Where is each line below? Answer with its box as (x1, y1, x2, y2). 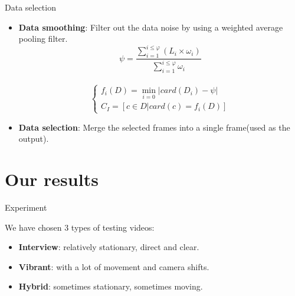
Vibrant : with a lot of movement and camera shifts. (18, 260, 209, 272)
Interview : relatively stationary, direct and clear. (18, 241, 199, 253)
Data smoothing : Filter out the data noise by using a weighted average (18, 21, 283, 33)
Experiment (5, 201, 47, 213)
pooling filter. (18, 32, 68, 45)
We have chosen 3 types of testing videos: (5, 221, 155, 233)
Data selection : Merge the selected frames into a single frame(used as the (18, 121, 290, 133)
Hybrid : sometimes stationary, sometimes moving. (18, 280, 203, 292)
